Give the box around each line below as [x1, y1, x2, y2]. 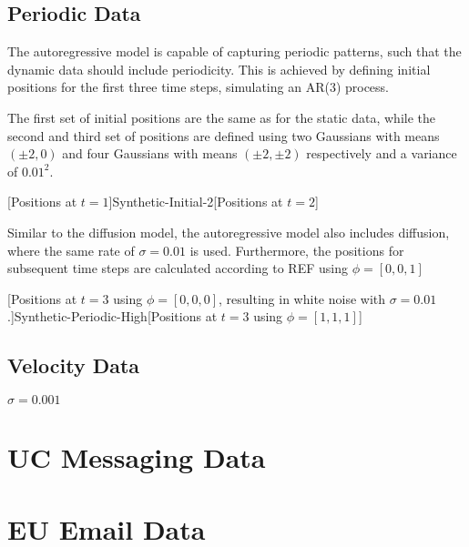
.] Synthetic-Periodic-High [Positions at [7, 307, 218, 326]
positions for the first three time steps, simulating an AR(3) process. [7, 77, 390, 96]
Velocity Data [7, 351, 140, 380]
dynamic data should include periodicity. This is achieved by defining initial [7, 59, 431, 78]
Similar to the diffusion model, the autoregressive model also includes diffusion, [7, 222, 450, 241]
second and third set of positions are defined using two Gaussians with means [7, 126, 440, 145]
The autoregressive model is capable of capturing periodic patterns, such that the [7, 42, 462, 61]
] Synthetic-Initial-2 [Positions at [108, 192, 283, 211]
